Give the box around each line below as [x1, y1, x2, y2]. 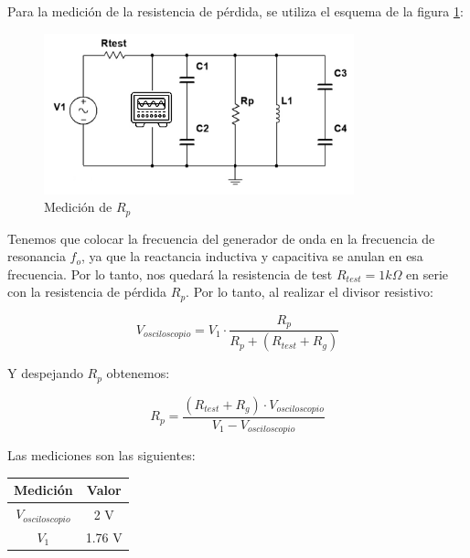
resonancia [7, 247, 66, 266]
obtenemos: [106, 363, 170, 383]
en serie [406, 264, 449, 283]
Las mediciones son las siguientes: [7, 446, 196, 465]
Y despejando [7, 363, 83, 383]
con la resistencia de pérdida [7, 282, 167, 301]
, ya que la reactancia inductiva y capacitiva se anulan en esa [80, 247, 423, 266]
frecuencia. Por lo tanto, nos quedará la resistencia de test [7, 264, 333, 283]
